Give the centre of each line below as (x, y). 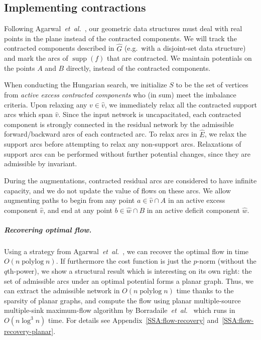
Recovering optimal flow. (48, 229)
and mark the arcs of (36, 58)
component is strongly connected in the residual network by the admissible (119, 124)
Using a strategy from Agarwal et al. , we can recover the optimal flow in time (126, 251)
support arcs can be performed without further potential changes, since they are (127, 153)
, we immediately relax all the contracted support (181, 104)
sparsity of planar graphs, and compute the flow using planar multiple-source (122, 300)
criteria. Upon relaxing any (46, 104)
